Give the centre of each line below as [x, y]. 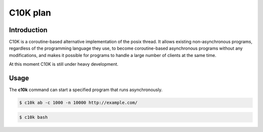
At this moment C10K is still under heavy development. [64, 64]
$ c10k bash [34, 117]
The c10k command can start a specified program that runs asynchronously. [86, 90]
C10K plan [30, 13]
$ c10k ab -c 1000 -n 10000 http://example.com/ [78, 103]
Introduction [28, 30]
